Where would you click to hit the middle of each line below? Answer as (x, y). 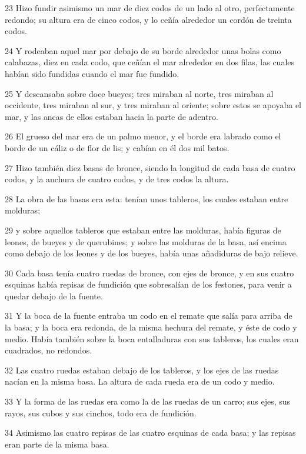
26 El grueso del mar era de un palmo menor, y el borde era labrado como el (143, 136)
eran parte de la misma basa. (57, 444)
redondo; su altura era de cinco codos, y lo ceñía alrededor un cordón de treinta (148, 19)
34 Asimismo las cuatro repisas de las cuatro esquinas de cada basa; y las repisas (150, 433)
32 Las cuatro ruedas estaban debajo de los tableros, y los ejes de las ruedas (142, 370)
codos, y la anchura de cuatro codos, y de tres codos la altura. (117, 179)
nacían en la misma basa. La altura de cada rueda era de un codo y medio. (140, 381)
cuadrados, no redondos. (49, 350)
